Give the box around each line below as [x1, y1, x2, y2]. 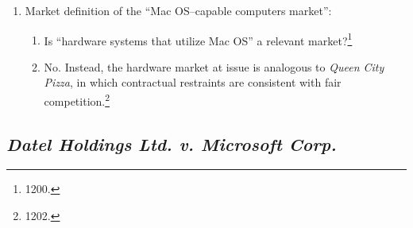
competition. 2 [44, 91, 110, 109]
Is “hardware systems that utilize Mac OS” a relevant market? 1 [44, 29, 353, 48]
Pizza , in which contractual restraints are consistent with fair [44, 74, 342, 91]
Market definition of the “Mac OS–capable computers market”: [25, 2, 332, 18]
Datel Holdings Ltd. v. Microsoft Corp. [6, 131, 337, 156]
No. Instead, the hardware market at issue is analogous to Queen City [44, 58, 384, 75]
